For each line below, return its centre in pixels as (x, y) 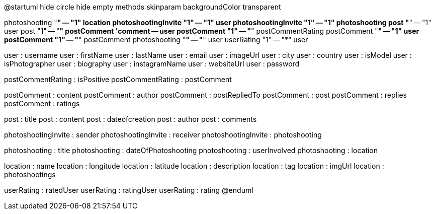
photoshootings (30, 174)
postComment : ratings (42, 103)
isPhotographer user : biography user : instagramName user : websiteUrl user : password (152, 64)
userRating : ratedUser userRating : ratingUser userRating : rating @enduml (129, 190)
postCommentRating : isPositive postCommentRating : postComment (118, 79)
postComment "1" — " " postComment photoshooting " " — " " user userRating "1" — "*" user (156, 40)
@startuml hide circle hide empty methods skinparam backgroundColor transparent (143, 7)
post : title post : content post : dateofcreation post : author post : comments (130, 119)
